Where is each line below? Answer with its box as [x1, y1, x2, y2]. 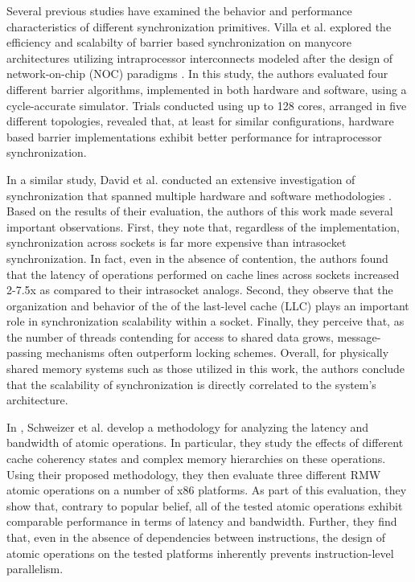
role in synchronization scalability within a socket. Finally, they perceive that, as [6, 313, 405, 330]
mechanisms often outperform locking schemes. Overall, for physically [46, 344, 389, 361]
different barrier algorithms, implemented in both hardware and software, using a [6, 80, 407, 97]
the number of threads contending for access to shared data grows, [6, 328, 334, 345]
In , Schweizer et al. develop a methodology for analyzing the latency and [6, 418, 369, 435]
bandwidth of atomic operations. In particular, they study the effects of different [6, 434, 404, 451]
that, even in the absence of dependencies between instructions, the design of [6, 529, 385, 545]
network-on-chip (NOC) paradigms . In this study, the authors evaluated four [6, 65, 388, 82]
